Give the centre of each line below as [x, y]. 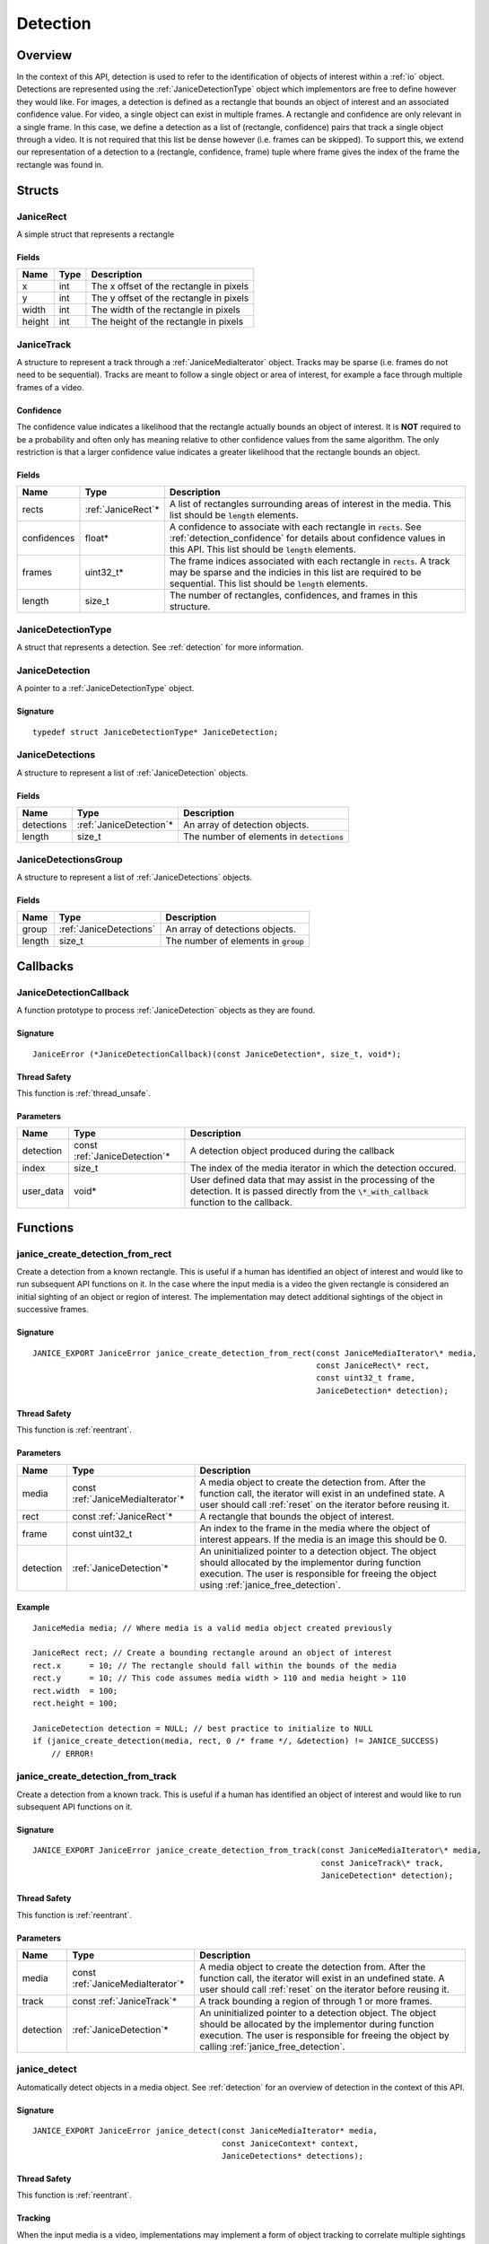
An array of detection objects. [246, 825]
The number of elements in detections [264, 837]
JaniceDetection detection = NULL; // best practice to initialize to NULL [203, 1728]
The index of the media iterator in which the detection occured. [323, 1169]
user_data [43, 1191]
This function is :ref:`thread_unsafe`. [84, 1093]
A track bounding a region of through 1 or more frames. [315, 2001]
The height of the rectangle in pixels [167, 321]
